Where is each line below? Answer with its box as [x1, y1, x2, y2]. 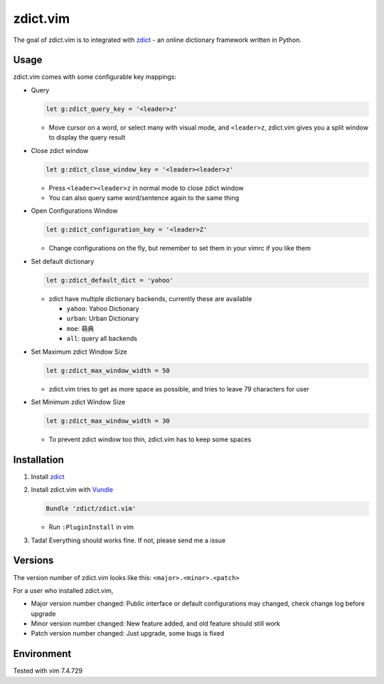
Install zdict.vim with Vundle [31, 485, 114, 494]
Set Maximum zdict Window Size [31, 347, 127, 356]
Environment [13, 648, 72, 660]
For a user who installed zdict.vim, [13, 586, 114, 594]
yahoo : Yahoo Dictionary [66, 305, 139, 313]
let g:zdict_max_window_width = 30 [46, 416, 170, 425]
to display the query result [48, 133, 126, 142]
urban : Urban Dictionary [66, 314, 139, 323]
